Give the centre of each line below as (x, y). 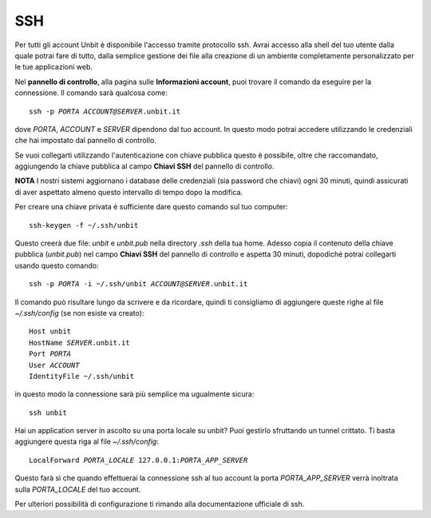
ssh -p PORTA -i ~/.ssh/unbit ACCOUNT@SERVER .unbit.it (138, 284)
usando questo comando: (57, 265)
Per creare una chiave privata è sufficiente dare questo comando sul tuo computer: (151, 207)
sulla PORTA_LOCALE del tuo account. (78, 489)
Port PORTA (50, 354)
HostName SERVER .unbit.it (80, 343)
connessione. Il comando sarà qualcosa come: (91, 93)
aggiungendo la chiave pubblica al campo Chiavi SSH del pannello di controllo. (144, 166)
